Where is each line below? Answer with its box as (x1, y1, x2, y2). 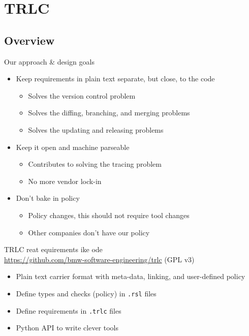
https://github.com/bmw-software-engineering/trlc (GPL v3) (4, 254, 195, 264)
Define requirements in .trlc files (16, 305, 121, 316)
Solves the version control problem (28, 90, 136, 101)
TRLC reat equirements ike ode (4, 244, 103, 255)
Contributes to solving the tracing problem (28, 159, 162, 169)
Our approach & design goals (4, 56, 95, 67)
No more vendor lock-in (28, 175, 102, 186)
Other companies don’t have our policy (28, 227, 150, 237)
